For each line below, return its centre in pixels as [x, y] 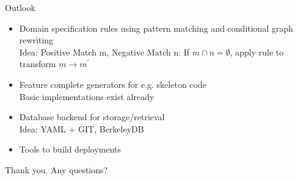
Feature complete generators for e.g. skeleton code [113, 84]
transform [38, 64]
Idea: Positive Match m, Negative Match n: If [104, 52]
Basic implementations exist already [87, 96]
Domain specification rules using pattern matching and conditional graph [156, 28]
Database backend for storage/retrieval [92, 117]
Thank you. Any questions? [56, 169]
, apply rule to [257, 52]
